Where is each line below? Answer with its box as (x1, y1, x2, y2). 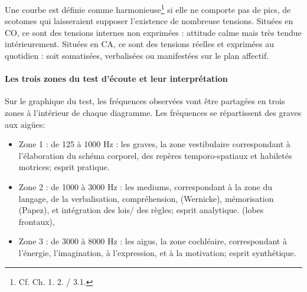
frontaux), (18, 215, 55, 227)
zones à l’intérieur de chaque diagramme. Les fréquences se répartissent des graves (5, 107, 302, 119)
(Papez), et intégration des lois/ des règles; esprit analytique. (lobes (18, 204, 264, 216)
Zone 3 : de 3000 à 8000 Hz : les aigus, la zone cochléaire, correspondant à (18, 235, 287, 247)
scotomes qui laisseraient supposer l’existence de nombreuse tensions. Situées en (5, 15, 293, 27)
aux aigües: (5, 118, 45, 130)
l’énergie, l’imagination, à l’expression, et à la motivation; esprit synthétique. (18, 246, 296, 258)
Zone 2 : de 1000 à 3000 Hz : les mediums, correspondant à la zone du (18, 180, 272, 193)
